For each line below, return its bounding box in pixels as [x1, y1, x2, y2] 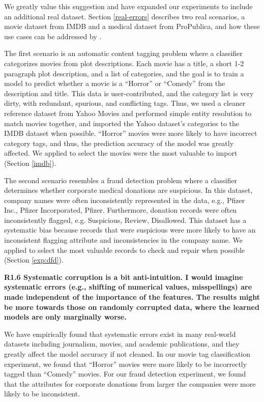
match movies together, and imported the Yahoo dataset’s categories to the [4, 118, 239, 128]
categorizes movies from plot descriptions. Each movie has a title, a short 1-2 [4, 58, 244, 68]
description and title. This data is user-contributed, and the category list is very [4, 88, 254, 98]
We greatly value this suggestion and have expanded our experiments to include [4, 1, 253, 11]
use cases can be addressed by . [4, 31, 102, 41]
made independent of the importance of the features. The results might [4, 292, 260, 302]
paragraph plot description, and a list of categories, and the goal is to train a [4, 68, 244, 78]
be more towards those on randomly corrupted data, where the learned [4, 301, 259, 312]
